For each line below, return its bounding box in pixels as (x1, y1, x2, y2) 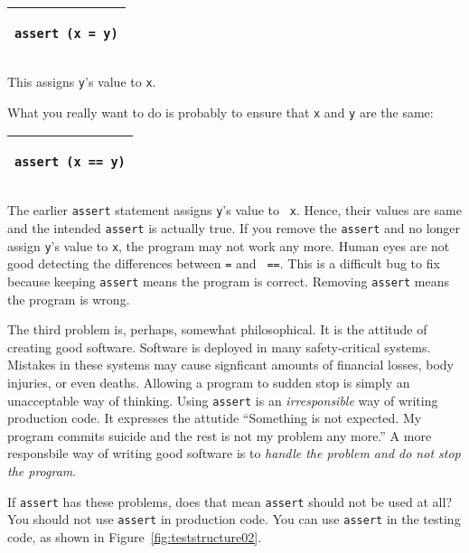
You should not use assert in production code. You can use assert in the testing (7, 510, 461, 529)
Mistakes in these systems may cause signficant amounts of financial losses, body (7, 355, 454, 374)
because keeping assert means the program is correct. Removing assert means (7, 271, 450, 290)
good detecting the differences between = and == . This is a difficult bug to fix (7, 254, 440, 273)
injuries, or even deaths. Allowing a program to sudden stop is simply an (7, 372, 410, 391)
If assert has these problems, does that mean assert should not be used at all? (7, 492, 452, 511)
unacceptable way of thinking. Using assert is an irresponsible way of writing (7, 390, 438, 409)
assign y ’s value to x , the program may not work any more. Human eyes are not (7, 236, 450, 255)
